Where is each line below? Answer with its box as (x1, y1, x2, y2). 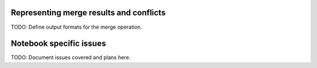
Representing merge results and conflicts (11, 8, 166, 18)
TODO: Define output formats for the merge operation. (11, 23, 142, 30)
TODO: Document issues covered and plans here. (11, 54, 131, 61)
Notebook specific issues (11, 39, 106, 49)
